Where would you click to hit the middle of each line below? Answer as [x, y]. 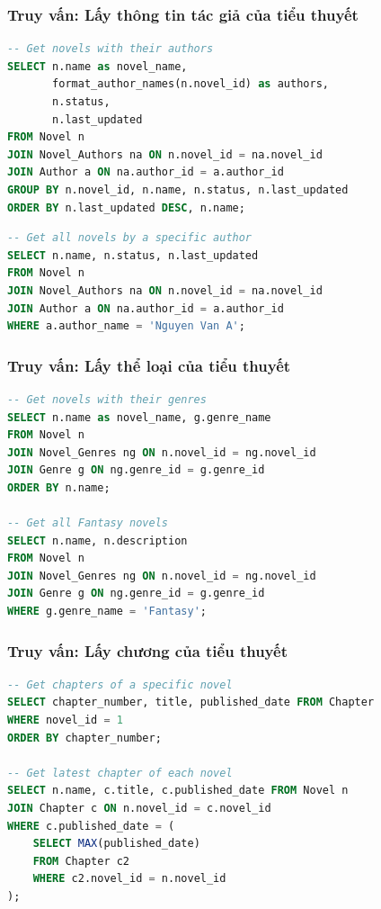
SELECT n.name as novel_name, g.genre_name [139, 417]
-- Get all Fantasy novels [88, 523]
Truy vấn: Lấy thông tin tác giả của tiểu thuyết [183, 14]
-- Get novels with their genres [107, 399]
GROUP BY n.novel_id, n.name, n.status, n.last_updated [178, 189]
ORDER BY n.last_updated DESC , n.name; [126, 207]
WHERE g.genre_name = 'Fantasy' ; [107, 612]
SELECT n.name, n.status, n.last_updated [133, 255]
